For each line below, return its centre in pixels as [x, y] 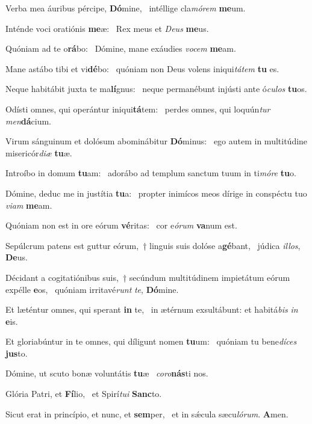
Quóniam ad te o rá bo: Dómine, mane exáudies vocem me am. [121, 48]
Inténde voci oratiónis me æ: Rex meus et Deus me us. [107, 28]
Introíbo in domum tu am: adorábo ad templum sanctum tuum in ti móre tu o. [151, 173]
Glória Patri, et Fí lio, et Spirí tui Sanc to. [84, 394]
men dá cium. [28, 121]
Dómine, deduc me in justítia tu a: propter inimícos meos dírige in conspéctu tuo [156, 193]
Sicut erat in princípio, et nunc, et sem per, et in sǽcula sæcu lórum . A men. [147, 413]
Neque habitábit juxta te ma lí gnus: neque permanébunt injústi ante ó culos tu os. [156, 89]
